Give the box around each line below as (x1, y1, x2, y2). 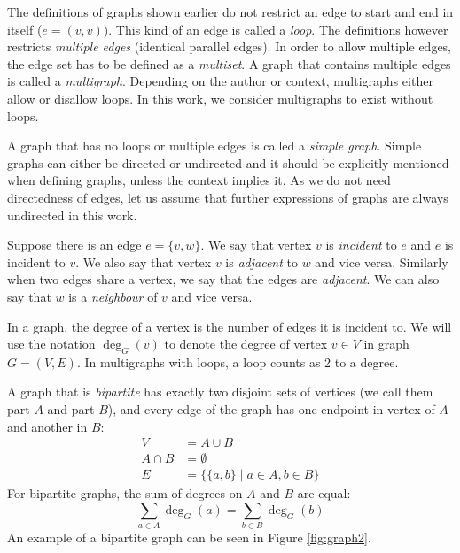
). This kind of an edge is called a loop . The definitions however (103, 19, 448, 38)
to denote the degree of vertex (164, 334, 328, 353)
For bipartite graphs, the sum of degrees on (7, 484, 243, 503)
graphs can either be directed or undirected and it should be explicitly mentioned (7, 153, 449, 172)
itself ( (7, 19, 43, 38)
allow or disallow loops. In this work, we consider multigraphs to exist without (7, 88, 433, 107)
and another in (7, 417, 88, 435)
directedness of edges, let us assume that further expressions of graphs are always (7, 188, 448, 206)
